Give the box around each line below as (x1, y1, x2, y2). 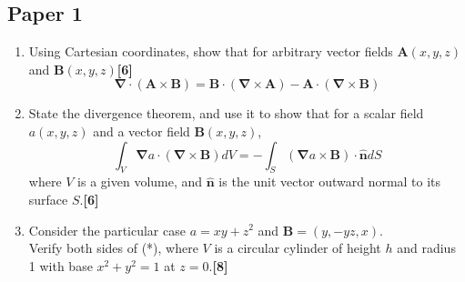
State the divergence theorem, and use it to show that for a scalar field (28, 104, 424, 123)
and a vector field (93, 121, 190, 140)
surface (28, 189, 68, 208)
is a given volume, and (77, 172, 203, 191)
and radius (397, 238, 456, 257)
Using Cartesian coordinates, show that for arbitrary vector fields (28, 42, 393, 61)
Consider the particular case (28, 220, 186, 239)
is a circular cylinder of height (214, 238, 381, 257)
